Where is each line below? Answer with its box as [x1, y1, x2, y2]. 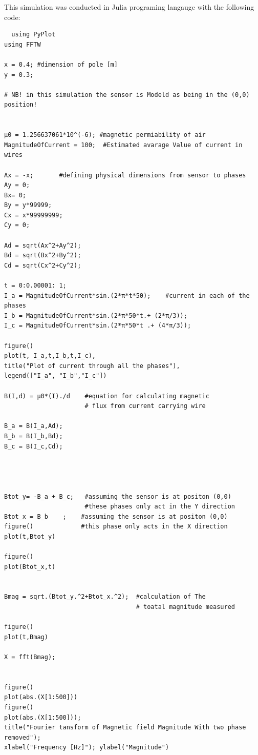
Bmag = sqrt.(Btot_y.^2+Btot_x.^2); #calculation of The [4, 593, 206, 601]
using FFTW [4, 40, 41, 48]
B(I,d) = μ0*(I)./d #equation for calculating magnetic [4, 392, 209, 400]
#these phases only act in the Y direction [84, 503, 235, 511]
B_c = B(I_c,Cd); [4, 442, 63, 450]
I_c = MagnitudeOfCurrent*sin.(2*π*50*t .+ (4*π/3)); [4, 322, 191, 330]
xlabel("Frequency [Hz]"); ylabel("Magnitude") [4, 744, 169, 751]
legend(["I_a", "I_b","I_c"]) [4, 372, 107, 380]
